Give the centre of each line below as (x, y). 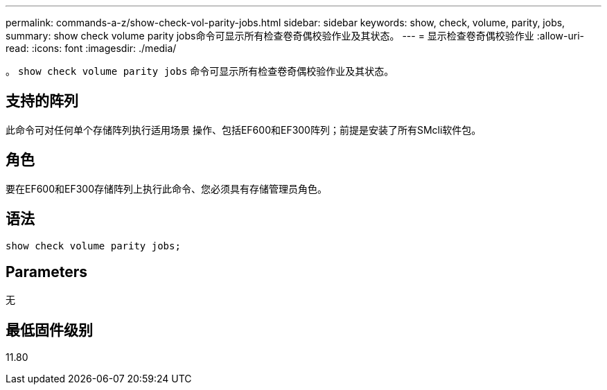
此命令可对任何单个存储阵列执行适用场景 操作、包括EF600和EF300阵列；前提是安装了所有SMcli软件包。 (244, 130)
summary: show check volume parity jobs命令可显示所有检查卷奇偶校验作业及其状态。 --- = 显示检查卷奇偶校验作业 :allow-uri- (295, 36)
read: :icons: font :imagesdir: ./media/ (91, 48)
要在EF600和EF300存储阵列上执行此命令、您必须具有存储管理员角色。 (167, 188)
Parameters (46, 272)
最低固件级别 (49, 330)
